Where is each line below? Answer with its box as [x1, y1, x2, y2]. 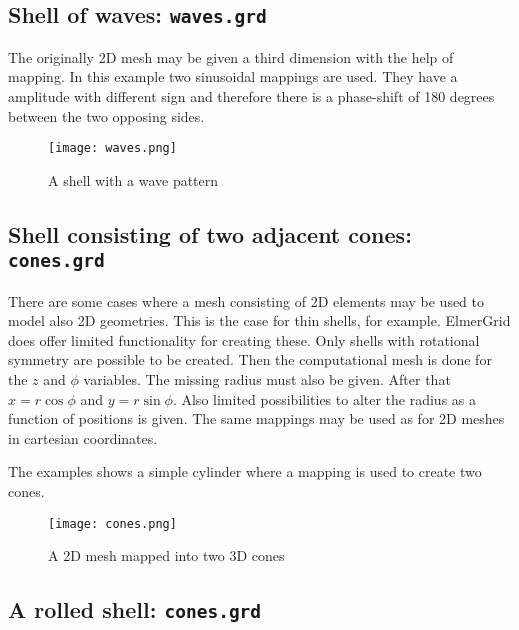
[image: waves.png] [48, 141, 177, 156]
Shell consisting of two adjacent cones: [8, 218, 412, 249]
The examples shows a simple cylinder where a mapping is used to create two [8, 461, 482, 482]
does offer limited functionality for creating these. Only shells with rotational [8, 329, 480, 350]
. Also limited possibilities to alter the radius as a [172, 388, 477, 409]
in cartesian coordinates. [8, 427, 158, 448]
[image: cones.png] [48, 516, 177, 531]
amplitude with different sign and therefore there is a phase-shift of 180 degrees [8, 85, 495, 106]
